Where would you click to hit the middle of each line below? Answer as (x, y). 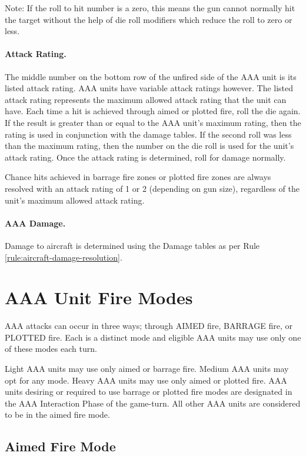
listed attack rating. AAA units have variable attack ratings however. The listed (149, 88)
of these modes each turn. (51, 349)
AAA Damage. (35, 223)
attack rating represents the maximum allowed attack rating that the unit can (146, 99)
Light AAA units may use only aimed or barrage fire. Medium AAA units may (147, 368)
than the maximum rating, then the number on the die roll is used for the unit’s (149, 146)
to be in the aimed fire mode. (57, 415)
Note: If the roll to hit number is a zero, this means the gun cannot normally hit (150, 8)
